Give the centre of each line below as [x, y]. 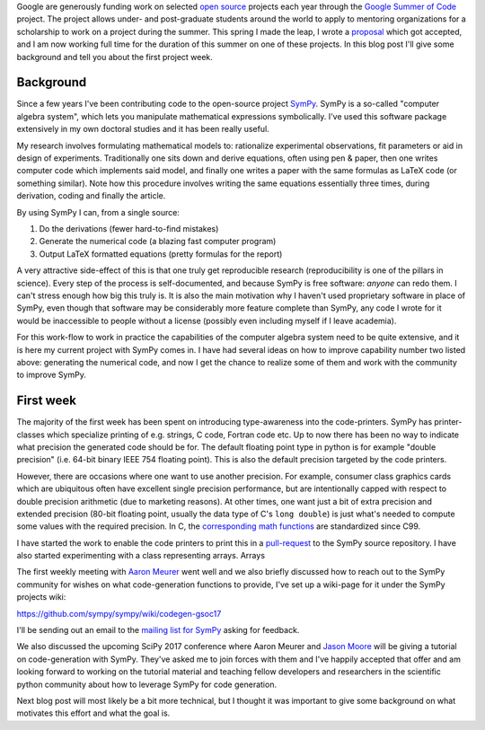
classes [31, 435]
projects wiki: [41, 597]
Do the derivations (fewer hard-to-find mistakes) [129, 228]
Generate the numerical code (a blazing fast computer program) [158, 242]
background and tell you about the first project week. [115, 57]
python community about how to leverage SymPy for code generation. [147, 684]
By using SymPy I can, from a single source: [98, 212]
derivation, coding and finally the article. [91, 196]
